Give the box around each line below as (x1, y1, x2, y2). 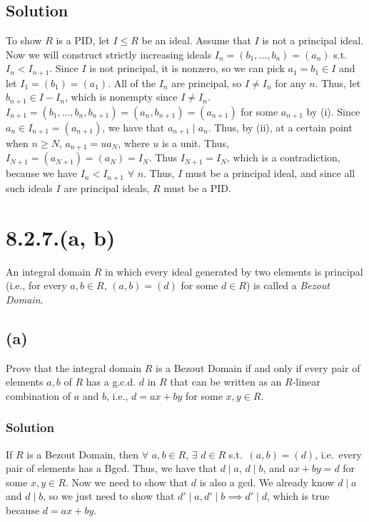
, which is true (266, 488, 330, 503)
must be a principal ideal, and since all (185, 166, 355, 181)
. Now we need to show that (65, 474, 188, 489)
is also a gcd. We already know (199, 474, 335, 489)
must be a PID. (163, 180, 231, 195)
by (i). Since (306, 104, 360, 119)
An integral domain (6, 263, 91, 278)
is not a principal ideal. (262, 33, 364, 48)
